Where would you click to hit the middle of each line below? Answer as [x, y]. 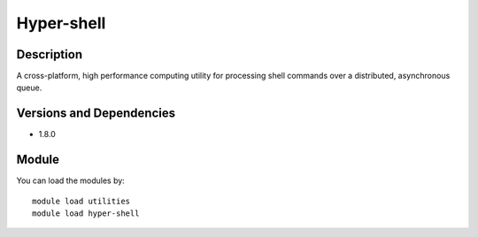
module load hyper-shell [86, 214]
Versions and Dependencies [96, 114]
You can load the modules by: [71, 180]
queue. [29, 88]
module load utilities [81, 201]
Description [50, 54]
